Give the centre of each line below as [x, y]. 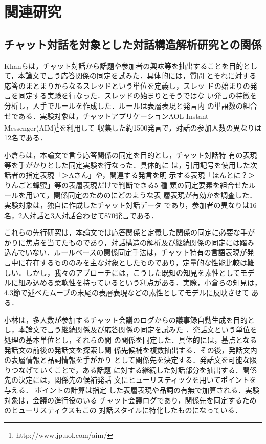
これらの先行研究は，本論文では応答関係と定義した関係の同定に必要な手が [129, 232]
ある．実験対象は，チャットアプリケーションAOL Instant [113, 115]
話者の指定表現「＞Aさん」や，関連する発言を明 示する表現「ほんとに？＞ [130, 175]
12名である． [26, 138]
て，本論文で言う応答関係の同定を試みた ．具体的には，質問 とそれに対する [130, 76]
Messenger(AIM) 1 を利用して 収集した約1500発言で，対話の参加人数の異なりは [133, 127]
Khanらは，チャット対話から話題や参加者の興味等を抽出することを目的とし [131, 65]
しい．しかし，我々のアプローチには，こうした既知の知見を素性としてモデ [129, 272]
